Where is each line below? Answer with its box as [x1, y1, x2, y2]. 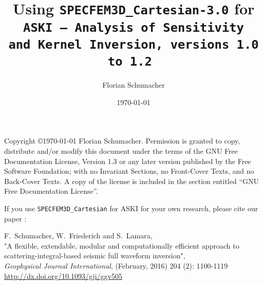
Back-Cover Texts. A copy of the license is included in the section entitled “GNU [4, 175, 259, 186]
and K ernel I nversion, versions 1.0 [8, 37, 259, 52]
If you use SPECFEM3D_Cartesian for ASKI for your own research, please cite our [4, 202, 258, 213]
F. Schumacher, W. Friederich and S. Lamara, [4, 230, 153, 241]
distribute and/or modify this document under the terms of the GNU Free [4, 145, 238, 156]
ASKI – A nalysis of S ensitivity [23, 20, 244, 35]
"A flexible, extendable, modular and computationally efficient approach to [4, 240, 239, 251]
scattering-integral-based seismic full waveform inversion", [4, 250, 185, 261]
